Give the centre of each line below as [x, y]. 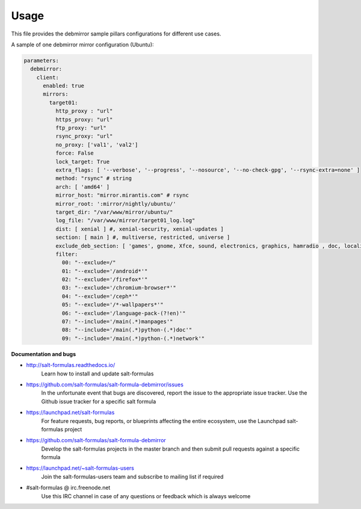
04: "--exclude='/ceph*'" [100, 296]
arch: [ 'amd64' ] [82, 187]
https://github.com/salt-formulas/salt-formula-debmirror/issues [105, 384]
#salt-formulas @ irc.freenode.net [68, 488]
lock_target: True [82, 162]
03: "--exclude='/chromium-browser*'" [119, 288]
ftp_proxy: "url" [81, 128]
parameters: [42, 60]
